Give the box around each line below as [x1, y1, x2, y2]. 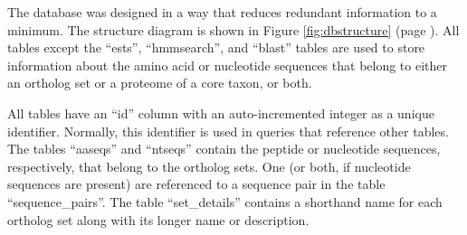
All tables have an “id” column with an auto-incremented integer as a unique [7, 103, 434, 122]
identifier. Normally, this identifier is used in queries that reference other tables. [7, 121, 449, 140]
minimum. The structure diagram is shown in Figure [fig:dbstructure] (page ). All [7, 20, 460, 39]
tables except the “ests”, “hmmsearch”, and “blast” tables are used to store [7, 38, 425, 57]
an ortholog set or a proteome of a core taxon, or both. [7, 73, 312, 92]
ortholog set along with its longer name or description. [7, 210, 310, 229]
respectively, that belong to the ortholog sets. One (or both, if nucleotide [7, 156, 411, 175]
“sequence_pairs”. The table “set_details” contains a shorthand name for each [7, 192, 443, 211]
